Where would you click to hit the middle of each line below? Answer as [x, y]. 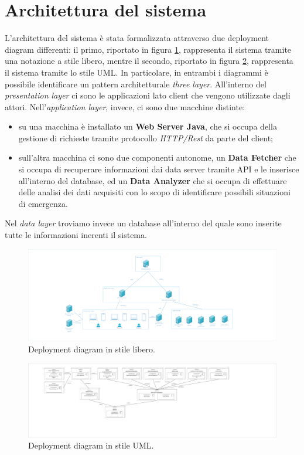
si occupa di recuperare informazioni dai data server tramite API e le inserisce [159, 169]
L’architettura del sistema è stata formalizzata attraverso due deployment [137, 38]
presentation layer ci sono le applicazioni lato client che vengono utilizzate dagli [148, 95]
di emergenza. [43, 203]
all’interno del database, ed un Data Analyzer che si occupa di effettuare [153, 180]
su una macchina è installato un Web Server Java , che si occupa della [148, 126]
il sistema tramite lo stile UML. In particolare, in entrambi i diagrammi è [136, 72]
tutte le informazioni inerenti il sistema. [76, 235]
